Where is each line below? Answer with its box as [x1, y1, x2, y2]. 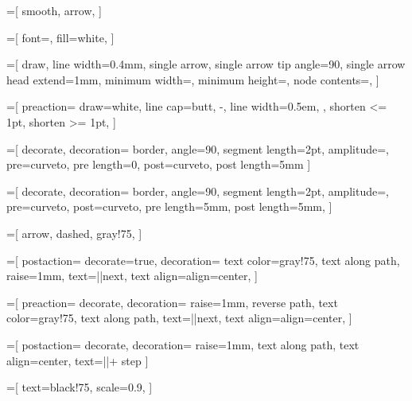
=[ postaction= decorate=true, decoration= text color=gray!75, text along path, [6, 251, 400, 268]
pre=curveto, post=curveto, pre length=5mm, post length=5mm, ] [6, 198, 332, 215]
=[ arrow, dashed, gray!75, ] [6, 224, 142, 241]
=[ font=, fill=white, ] [6, 29, 115, 45]
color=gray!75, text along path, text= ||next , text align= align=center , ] [6, 310, 352, 326]
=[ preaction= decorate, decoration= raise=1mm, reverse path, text [6, 294, 338, 310]
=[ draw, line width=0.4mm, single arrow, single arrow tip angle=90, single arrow [6, 56, 406, 72]
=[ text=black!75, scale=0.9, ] [6, 379, 153, 395]
